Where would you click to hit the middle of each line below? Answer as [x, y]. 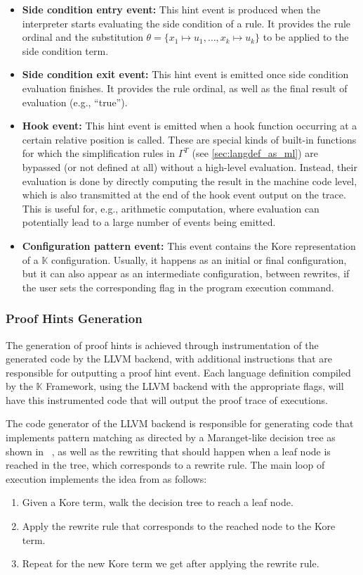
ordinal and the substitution [82, 37]
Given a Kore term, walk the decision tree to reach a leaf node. [158, 502]
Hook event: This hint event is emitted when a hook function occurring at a [190, 126]
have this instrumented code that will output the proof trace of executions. [167, 399]
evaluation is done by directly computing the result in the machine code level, [190, 181]
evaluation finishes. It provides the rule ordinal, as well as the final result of [185, 88]
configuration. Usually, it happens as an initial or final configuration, [199, 259]
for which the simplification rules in [99, 153]
